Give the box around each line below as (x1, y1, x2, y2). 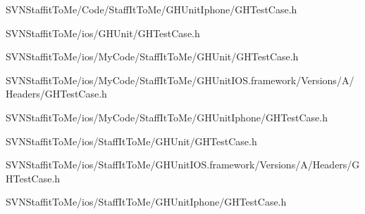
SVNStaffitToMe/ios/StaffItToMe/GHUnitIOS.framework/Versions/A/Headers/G (6, 157, 360, 172)
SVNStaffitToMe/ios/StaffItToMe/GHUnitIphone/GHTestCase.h (6, 194, 287, 209)
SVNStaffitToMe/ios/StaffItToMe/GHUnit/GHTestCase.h (6, 133, 257, 148)
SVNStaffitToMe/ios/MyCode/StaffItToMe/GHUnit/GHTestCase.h (6, 49, 299, 64)
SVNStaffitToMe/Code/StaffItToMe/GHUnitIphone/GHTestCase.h (6, 2, 297, 16)
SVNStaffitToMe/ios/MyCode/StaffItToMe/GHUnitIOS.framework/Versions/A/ (6, 72, 354, 87)
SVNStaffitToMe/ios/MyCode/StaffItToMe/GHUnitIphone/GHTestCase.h (6, 109, 328, 124)
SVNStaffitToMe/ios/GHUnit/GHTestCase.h (6, 25, 200, 40)
